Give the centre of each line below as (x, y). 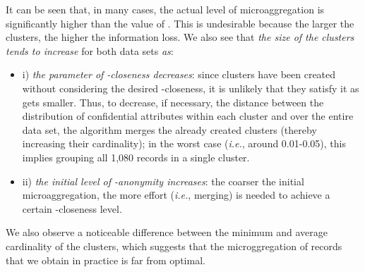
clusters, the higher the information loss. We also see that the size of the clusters (180, 37)
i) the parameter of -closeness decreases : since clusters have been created (179, 74)
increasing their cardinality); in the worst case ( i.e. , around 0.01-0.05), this (184, 143)
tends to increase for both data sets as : (90, 50)
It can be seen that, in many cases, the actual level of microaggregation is (165, 9)
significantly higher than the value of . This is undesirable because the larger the (180, 23)
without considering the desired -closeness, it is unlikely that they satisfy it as (191, 88)
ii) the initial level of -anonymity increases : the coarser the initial (163, 181)
